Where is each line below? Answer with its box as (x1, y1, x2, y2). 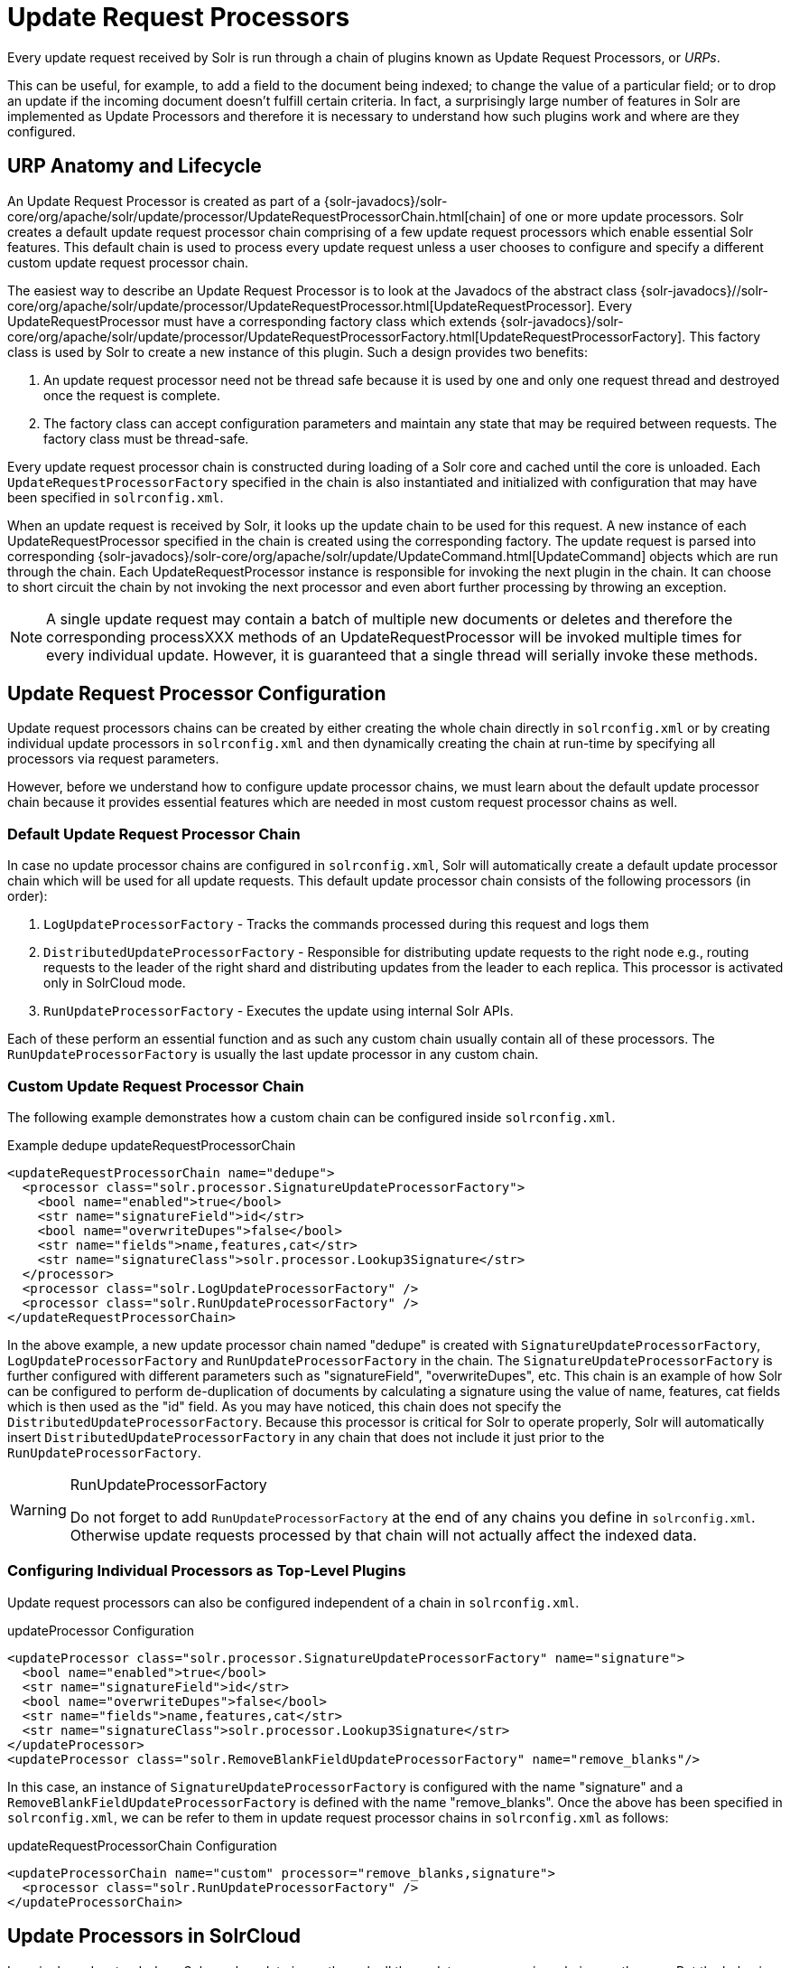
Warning (10, 1500, 67, 1519)
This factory (689, 328, 761, 344)
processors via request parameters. (7, 751, 219, 767)
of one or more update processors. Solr (509, 208, 744, 224)
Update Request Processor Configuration (7, 682, 386, 706)
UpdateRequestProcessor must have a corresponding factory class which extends (7, 313, 497, 329)
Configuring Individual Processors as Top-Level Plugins (7, 1561, 406, 1580)
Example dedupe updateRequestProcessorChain (7, 1137, 296, 1153)
